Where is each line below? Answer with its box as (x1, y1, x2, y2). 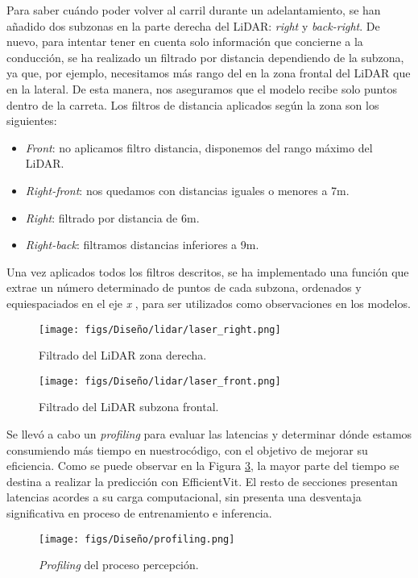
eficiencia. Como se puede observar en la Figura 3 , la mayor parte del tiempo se (6, 457, 399, 474)
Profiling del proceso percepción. (39, 556, 199, 573)
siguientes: (6, 112, 57, 129)
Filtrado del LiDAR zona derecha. (39, 347, 207, 364)
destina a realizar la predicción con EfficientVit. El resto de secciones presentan (6, 472, 398, 489)
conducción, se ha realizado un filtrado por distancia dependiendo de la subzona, (6, 48, 404, 65)
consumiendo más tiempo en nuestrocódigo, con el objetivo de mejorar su (6, 441, 368, 458)
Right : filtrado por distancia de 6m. (25, 209, 200, 226)
